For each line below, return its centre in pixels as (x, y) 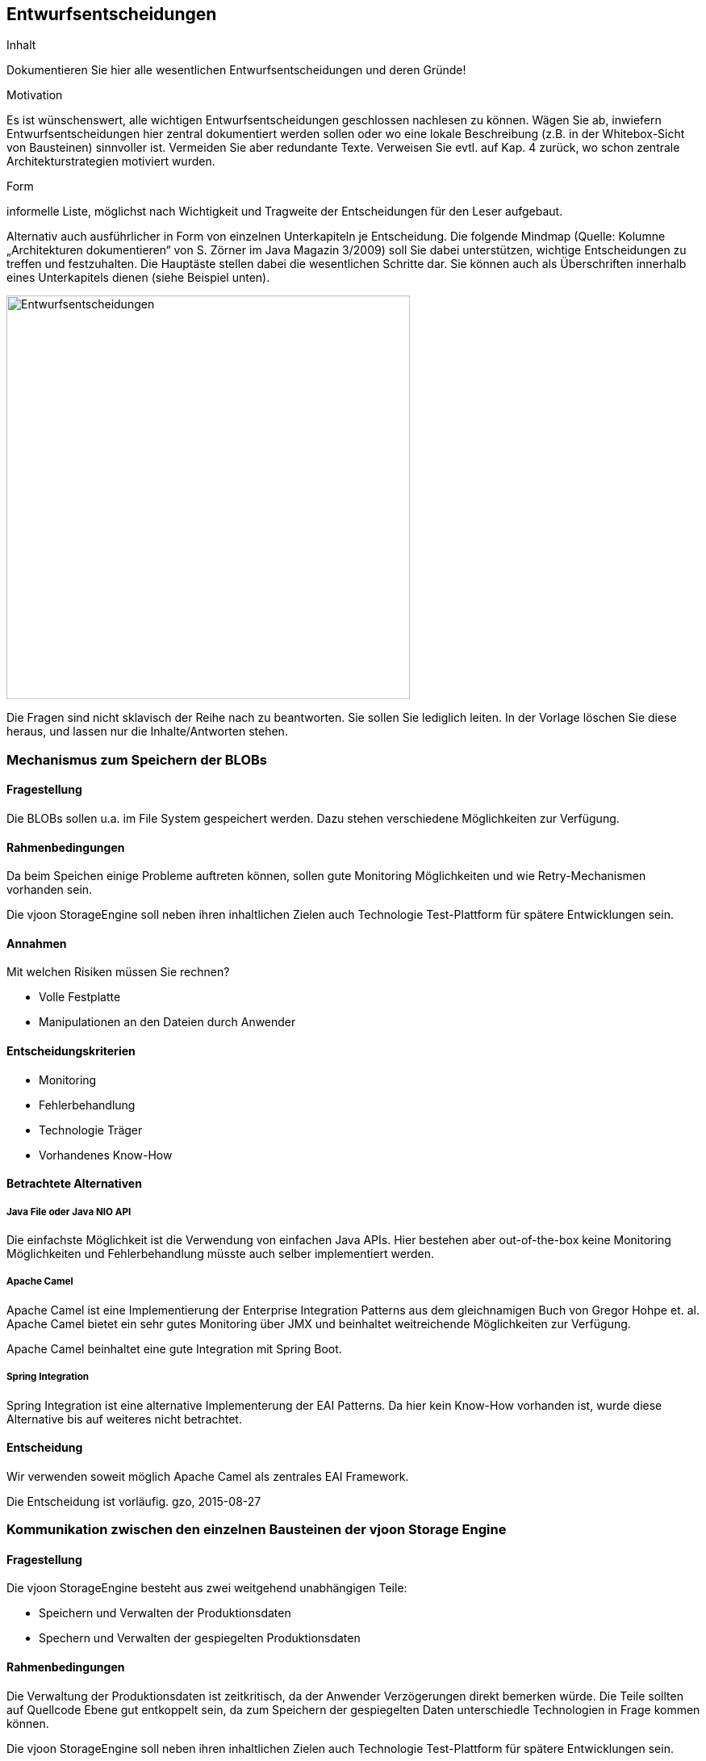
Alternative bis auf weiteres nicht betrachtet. (124, 1419)
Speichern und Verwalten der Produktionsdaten (165, 1613)
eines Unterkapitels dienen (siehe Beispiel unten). (138, 278)
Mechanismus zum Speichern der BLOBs (137, 759)
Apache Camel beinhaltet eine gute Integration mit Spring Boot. (174, 1348)
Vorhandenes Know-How (106, 1155)
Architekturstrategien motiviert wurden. (111, 161)
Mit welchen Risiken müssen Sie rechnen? (118, 972)
